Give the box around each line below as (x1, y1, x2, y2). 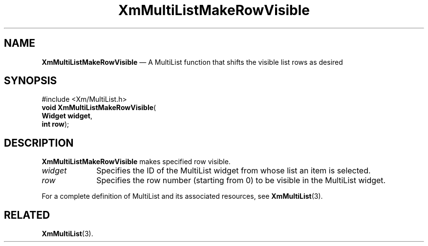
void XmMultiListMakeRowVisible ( (42, 103, 156, 112)
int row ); (42, 120, 69, 129)
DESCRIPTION (4, 136, 74, 149)
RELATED (4, 208, 50, 221)
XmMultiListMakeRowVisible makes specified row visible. (42, 157, 231, 166)
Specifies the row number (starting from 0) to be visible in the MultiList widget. (96, 175, 386, 186)
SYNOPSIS (4, 75, 57, 87)
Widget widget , (42, 112, 93, 120)
